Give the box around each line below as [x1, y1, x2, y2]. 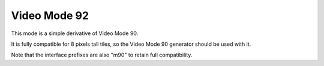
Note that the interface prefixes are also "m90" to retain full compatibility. [11, 51, 193, 59]
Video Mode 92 [11, 9, 89, 22]
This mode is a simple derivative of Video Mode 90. [11, 30, 139, 37]
